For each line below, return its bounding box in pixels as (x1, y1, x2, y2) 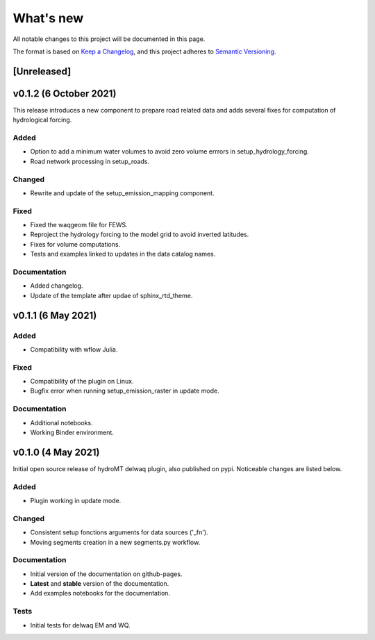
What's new (12, 10, 84, 26)
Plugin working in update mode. (30, 497, 122, 505)
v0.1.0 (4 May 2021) (12, 446, 100, 458)
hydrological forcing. (12, 115, 72, 124)
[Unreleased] (12, 65, 72, 77)
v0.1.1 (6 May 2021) (12, 309, 97, 321)
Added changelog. (30, 281, 83, 290)
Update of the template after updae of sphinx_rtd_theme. (30, 291, 193, 300)
